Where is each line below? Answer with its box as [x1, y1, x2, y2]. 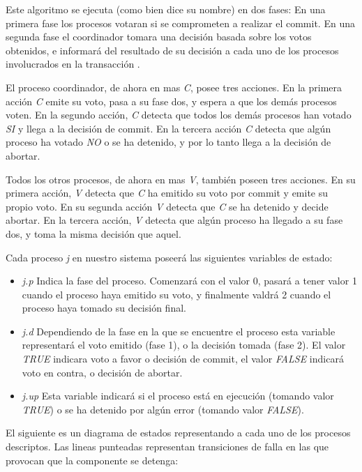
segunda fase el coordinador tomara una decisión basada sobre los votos [6, 29, 312, 44]
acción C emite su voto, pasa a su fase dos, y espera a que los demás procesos [6, 93, 337, 108]
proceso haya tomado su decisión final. [22, 300, 186, 315]
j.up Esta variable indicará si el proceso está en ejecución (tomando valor [22, 388, 334, 403]
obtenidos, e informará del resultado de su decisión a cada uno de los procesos [6, 43, 339, 57]
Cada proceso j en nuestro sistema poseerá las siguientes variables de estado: [6, 250, 333, 264]
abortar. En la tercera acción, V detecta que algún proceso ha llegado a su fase [6, 213, 343, 227]
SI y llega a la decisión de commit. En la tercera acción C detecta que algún [6, 121, 331, 135]
